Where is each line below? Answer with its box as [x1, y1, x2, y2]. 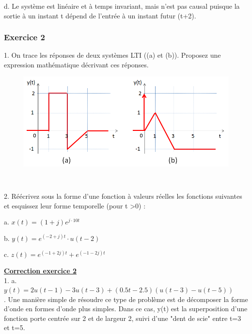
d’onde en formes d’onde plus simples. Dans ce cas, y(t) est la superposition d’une [4, 303, 248, 314]
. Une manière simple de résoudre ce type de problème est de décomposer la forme [4, 294, 248, 304]
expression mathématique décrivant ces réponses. [4, 60, 149, 69]
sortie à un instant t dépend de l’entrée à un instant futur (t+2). [4, 10, 196, 20]
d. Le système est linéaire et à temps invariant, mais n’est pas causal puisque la [4, 1, 240, 11]
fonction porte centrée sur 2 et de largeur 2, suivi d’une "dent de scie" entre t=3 [4, 313, 241, 323]
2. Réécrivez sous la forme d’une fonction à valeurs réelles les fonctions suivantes [4, 191, 242, 201]
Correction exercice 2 [4, 265, 77, 275]
